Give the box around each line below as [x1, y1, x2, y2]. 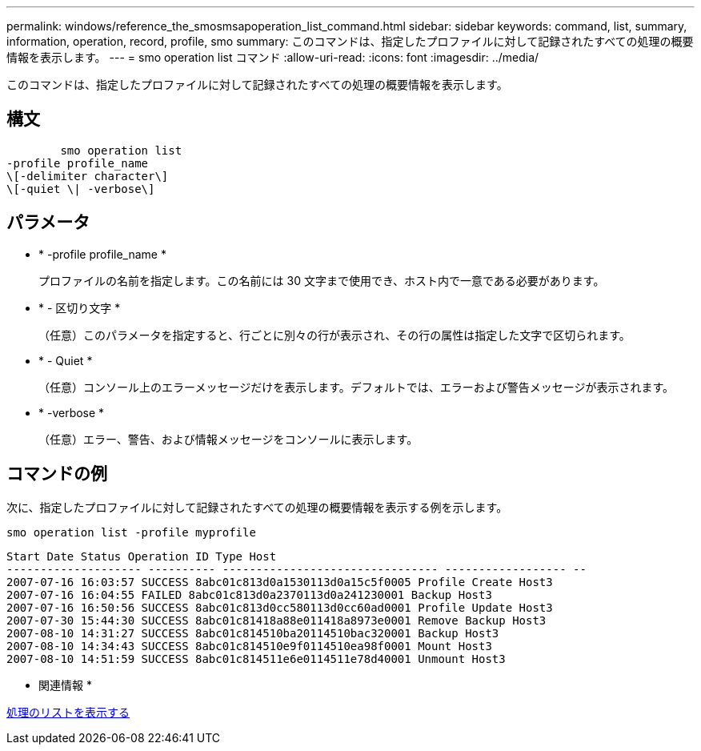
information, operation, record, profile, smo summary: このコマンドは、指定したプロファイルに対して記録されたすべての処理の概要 [6, 34, 694, 48]
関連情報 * [38, 677, 92, 692]
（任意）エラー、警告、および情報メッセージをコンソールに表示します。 [38, 432, 419, 446]
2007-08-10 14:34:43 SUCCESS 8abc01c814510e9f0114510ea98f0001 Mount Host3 [6, 639, 492, 653]
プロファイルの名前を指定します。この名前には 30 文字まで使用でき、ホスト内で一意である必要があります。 [38, 273, 605, 287]
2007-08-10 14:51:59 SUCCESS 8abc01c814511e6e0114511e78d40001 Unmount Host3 [6, 652, 506, 665]
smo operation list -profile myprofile [6, 525, 256, 539]
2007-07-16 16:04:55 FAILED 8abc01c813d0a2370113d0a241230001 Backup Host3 [6, 588, 492, 601]
